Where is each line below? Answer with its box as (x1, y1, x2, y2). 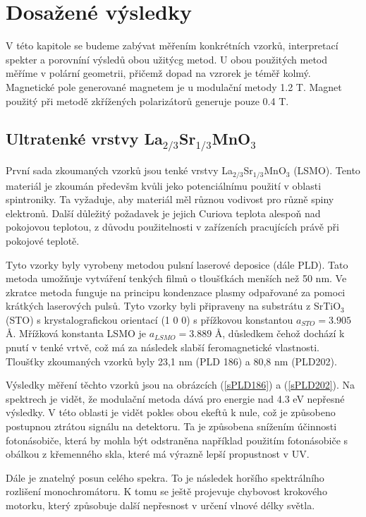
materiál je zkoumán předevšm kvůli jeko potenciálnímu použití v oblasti (6, 178, 322, 193)
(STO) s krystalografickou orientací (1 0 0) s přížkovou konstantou (6, 312, 293, 327)
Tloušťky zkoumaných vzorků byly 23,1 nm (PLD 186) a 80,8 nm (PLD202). (6, 353, 337, 368)
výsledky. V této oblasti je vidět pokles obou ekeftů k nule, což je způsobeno (6, 405, 336, 420)
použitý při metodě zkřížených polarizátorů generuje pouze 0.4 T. (6, 93, 289, 108)
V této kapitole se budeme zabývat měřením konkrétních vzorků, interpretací (6, 38, 338, 53)
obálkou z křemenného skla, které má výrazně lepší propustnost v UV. (6, 446, 310, 461)
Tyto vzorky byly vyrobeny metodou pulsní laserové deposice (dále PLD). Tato (6, 257, 348, 272)
